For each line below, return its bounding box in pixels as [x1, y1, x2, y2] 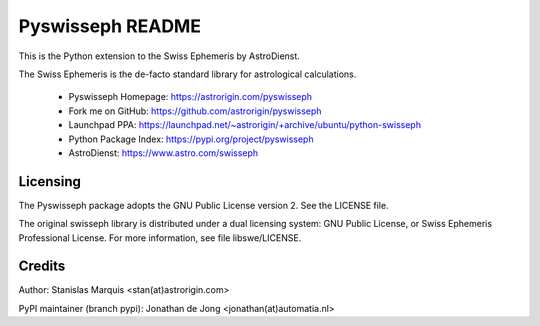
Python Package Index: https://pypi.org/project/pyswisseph [68, 133, 314, 145]
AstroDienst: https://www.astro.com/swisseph [68, 146, 259, 159]
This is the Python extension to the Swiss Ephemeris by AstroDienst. [18, 50, 300, 62]
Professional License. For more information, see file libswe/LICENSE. [18, 231, 302, 244]
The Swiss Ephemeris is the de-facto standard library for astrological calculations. [18, 68, 357, 80]
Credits [18, 258, 66, 275]
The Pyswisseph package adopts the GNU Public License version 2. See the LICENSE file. [18, 199, 389, 211]
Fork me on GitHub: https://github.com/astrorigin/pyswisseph [68, 105, 322, 117]
